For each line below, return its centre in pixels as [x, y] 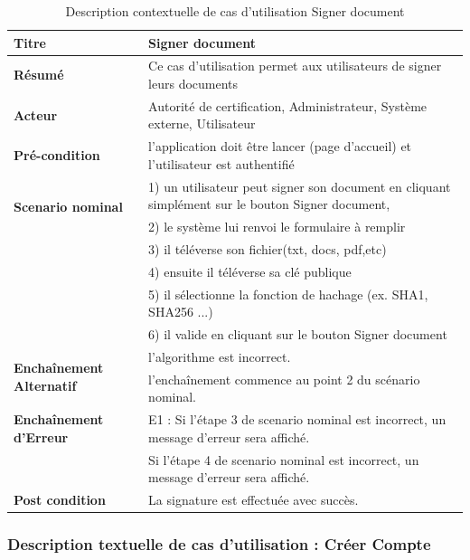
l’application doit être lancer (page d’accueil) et [280, 146]
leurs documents [193, 84]
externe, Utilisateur [202, 123]
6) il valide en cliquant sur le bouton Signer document [298, 334]
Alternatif [45, 386]
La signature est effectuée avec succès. [254, 500]
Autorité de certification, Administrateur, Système [288, 105]
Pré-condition [57, 155]
